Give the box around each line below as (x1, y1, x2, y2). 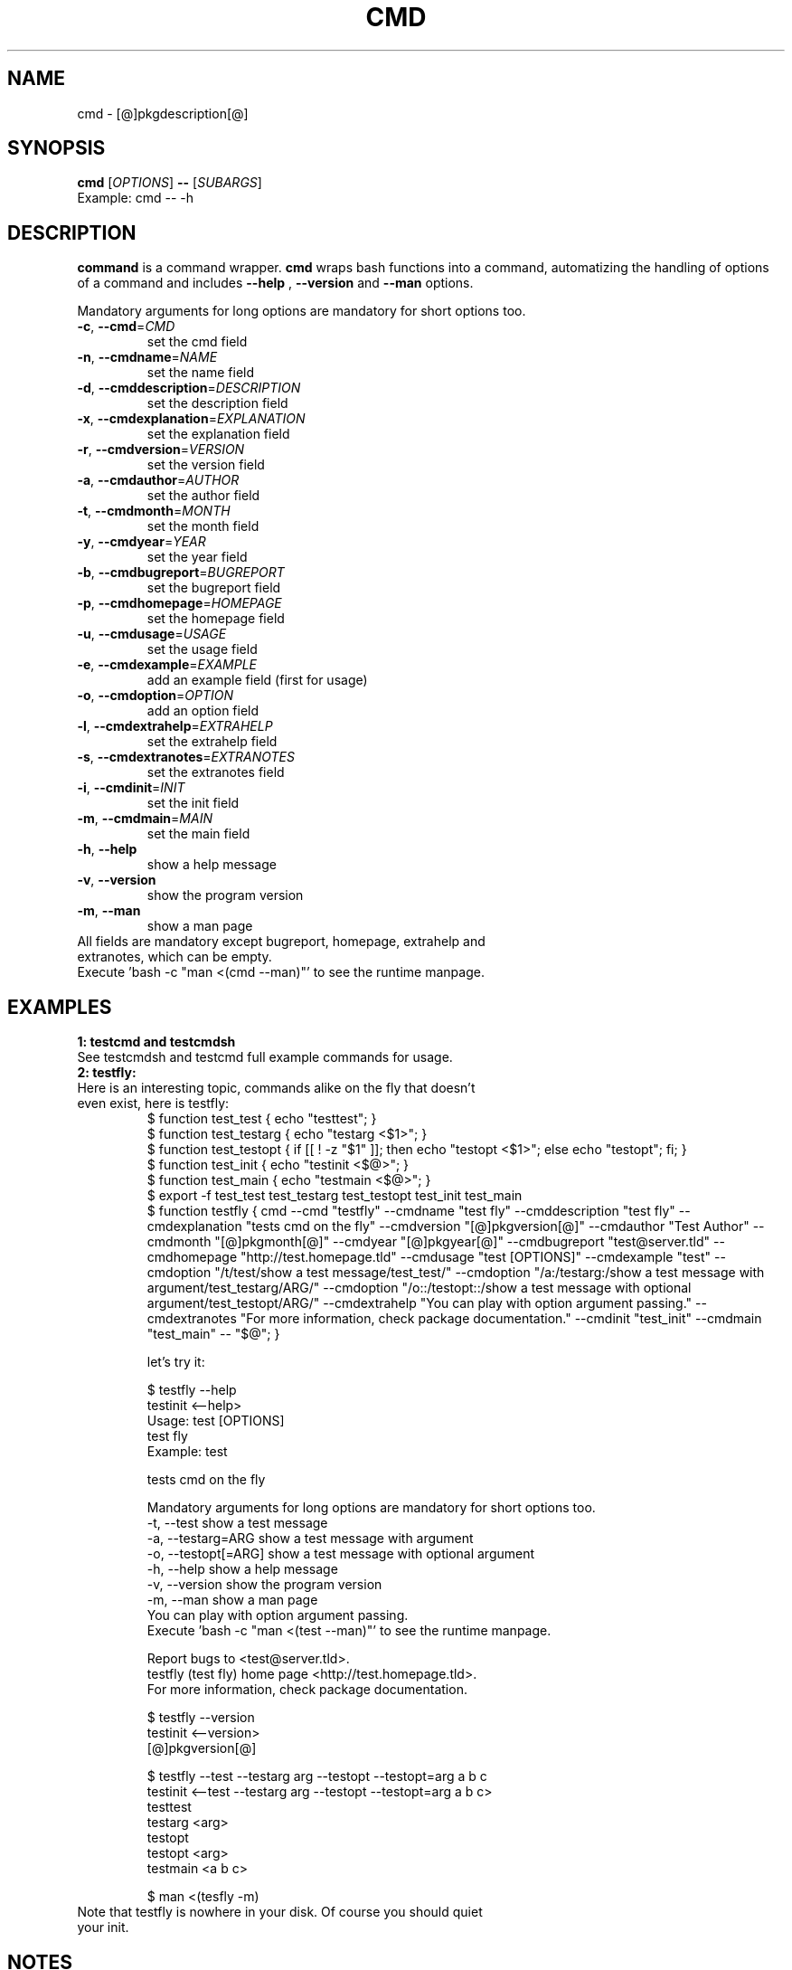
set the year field (146, 549, 248, 565)
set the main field (146, 826, 250, 842)
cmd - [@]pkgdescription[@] (77, 105, 249, 121)
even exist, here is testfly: (77, 1095, 230, 1112)
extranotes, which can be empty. (77, 949, 272, 965)
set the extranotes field (146, 764, 285, 781)
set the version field (146, 457, 265, 473)
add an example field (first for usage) (146, 672, 368, 688)
